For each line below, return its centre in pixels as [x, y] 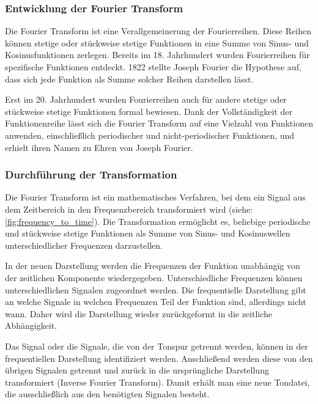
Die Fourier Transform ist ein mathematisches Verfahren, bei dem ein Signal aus [155, 197]
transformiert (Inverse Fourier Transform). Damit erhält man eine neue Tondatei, [157, 382]
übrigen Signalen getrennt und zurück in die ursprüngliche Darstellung [137, 370]
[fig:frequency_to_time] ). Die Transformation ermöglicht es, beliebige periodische [158, 221]
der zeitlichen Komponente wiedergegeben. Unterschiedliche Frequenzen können [154, 277]
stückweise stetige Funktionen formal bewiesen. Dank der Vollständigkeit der [149, 111]
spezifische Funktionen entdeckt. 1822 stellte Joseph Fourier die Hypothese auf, [153, 67]
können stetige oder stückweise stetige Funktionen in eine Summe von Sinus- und [157, 42]
